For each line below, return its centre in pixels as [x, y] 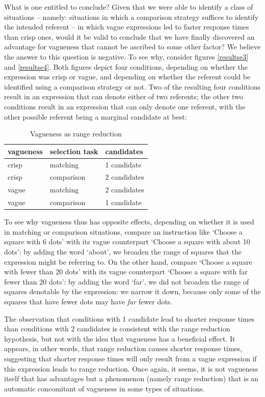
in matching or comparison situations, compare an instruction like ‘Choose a [123, 231]
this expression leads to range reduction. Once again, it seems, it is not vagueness [131, 368]
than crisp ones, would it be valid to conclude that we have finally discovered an [129, 36]
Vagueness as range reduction [76, 134]
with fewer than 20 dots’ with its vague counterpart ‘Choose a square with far [126, 272]
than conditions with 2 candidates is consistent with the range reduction [117, 329]
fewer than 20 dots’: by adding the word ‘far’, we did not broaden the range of [127, 281]
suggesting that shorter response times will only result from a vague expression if [130, 358]
